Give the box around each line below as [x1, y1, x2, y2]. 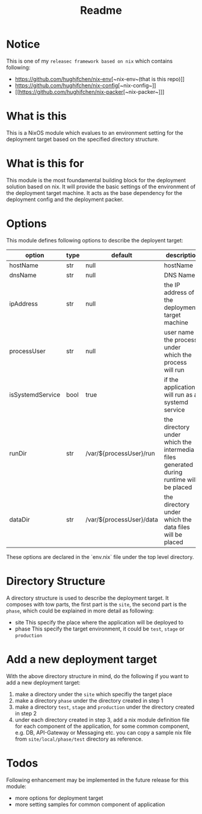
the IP [164, 280, 180, 289]
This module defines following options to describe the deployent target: [6, 236, 183, 244]
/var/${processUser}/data [85, 515, 158, 523]
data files [164, 523, 191, 531]
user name [164, 328, 194, 336]
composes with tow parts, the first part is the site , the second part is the [6, 600, 187, 608]
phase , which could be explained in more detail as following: [6, 607, 155, 614]
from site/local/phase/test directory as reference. [14, 735, 143, 742]
